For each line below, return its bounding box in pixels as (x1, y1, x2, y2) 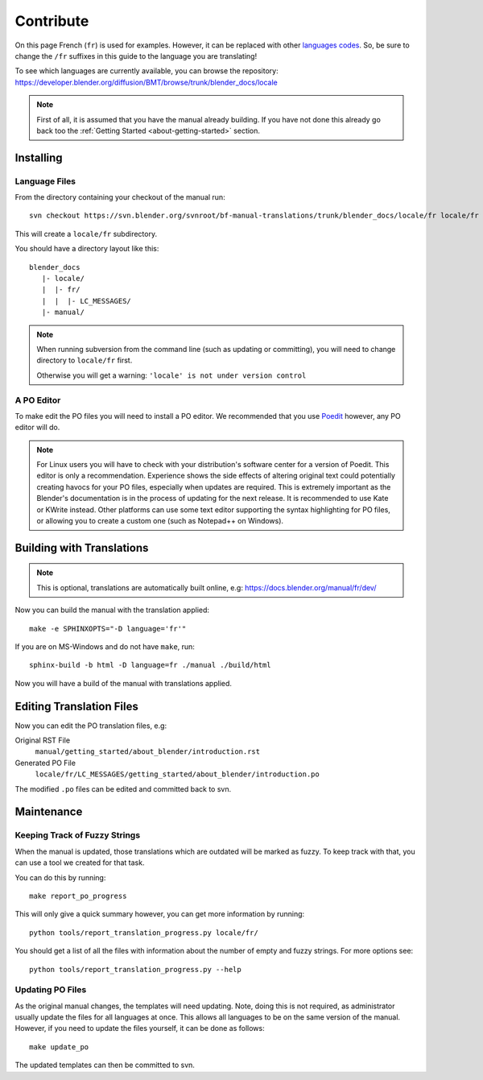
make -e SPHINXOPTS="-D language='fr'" (29, 624, 187, 633)
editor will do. (14, 423, 60, 432)
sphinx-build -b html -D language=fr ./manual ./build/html (29, 660, 271, 670)
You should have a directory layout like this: (14, 244, 159, 254)
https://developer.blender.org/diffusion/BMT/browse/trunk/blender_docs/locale (14, 77, 278, 87)
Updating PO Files (14, 984, 87, 995)
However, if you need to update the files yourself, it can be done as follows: (14, 1024, 265, 1033)
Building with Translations (14, 540, 149, 555)
